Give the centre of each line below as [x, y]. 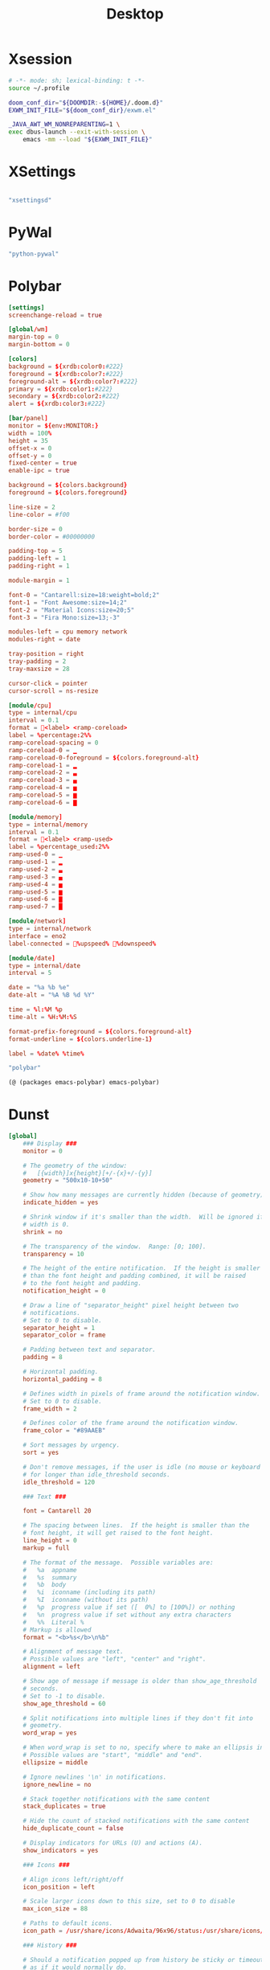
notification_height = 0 [64, 1291]
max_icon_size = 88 [55, 1909]
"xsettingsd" [30, 200]
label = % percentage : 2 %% [50, 735]
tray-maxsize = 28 [39, 669]
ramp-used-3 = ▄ [35, 877]
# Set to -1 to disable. [64, 1696]
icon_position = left [59, 1887]
